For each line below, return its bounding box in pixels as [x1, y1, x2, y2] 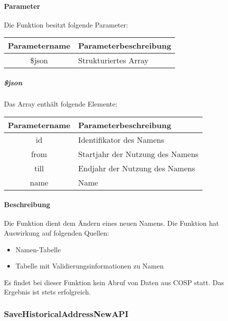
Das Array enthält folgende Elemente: [4, 98, 118, 108]
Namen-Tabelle [15, 244, 61, 254]
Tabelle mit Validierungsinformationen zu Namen [15, 261, 164, 271]
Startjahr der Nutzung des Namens [78, 148, 199, 160]
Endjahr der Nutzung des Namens [78, 162, 195, 174]
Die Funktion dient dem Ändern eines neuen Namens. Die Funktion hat [4, 218, 219, 228]
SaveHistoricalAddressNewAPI [4, 307, 128, 320]
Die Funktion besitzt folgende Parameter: [4, 19, 128, 29]
